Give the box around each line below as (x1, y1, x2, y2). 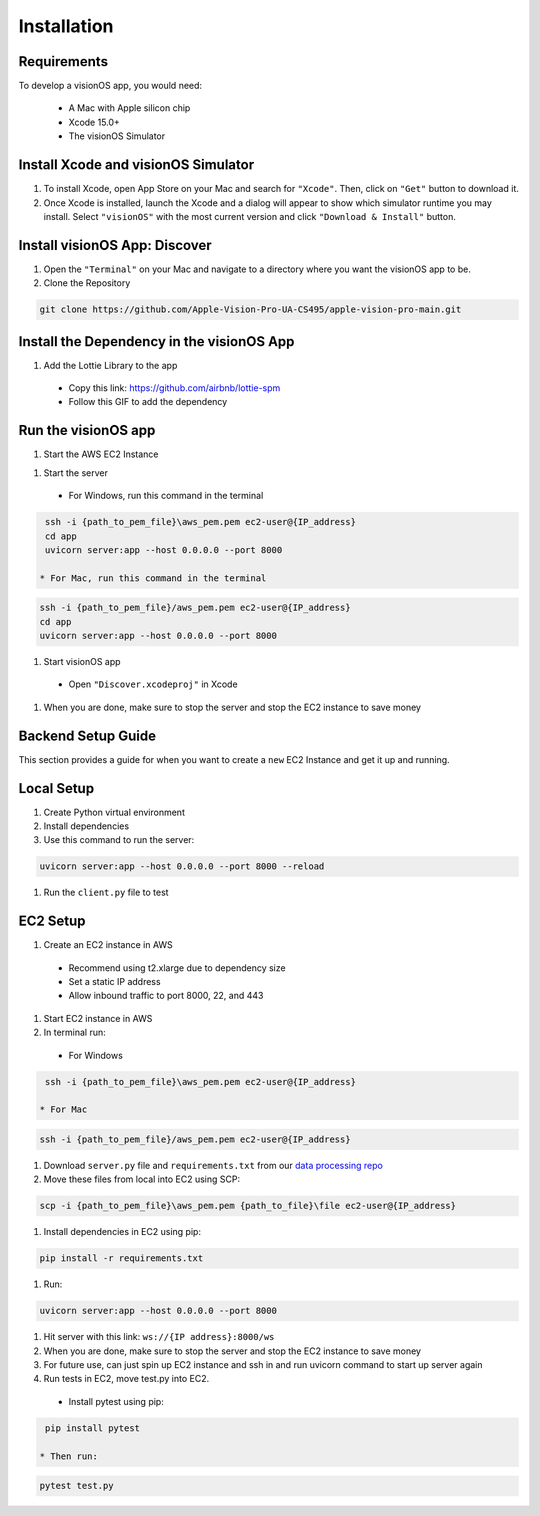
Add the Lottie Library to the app (43, 359, 178, 371)
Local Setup (18, 780, 95, 797)
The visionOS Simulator (68, 130, 166, 142)
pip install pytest (45, 1422, 140, 1434)
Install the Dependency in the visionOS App (18, 333, 295, 350)
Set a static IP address (68, 976, 161, 988)
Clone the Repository (43, 277, 131, 289)
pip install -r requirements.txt (39, 1253, 204, 1264)
